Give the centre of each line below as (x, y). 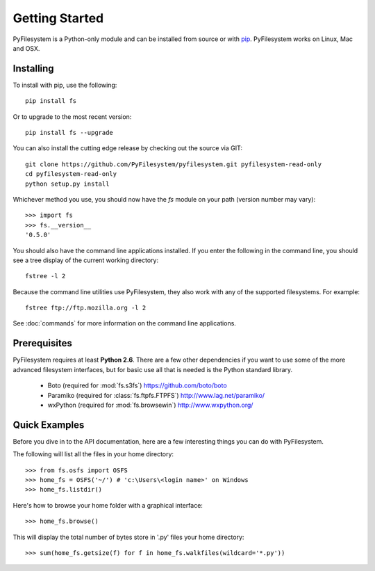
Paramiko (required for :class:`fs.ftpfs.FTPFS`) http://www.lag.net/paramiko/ (156, 395)
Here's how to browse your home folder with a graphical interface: (108, 505)
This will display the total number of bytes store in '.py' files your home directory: (128, 537)
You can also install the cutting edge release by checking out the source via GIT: (128, 148)
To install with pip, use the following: (65, 85)
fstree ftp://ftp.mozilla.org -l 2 (86, 308)
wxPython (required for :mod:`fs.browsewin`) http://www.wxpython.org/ (150, 405)
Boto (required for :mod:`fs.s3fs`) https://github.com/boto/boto (137, 385)
